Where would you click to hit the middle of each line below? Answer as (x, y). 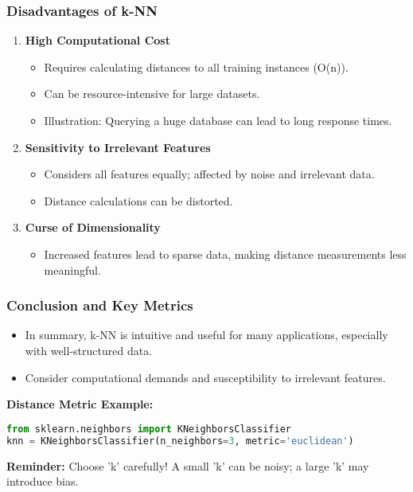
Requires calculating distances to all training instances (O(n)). (196, 66)
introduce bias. (43, 481)
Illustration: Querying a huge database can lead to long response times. (218, 120)
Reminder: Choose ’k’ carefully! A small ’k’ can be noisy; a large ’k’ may (188, 465)
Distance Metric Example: (80, 404)
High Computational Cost (97, 40)
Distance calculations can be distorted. (138, 200)
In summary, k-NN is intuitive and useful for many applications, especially (206, 335)
